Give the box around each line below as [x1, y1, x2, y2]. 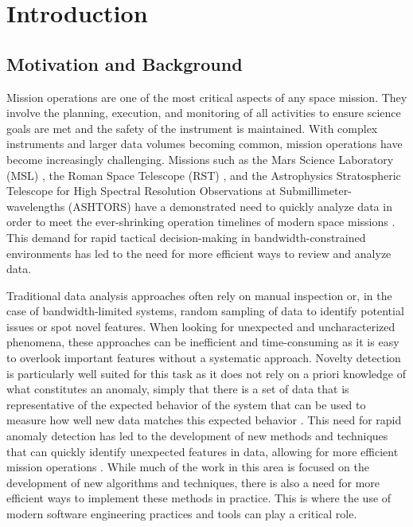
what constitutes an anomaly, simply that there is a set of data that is [6, 381, 349, 397]
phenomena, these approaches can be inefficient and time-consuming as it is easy [6, 334, 399, 350]
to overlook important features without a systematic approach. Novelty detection [6, 349, 401, 366]
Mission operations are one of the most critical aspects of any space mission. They [6, 88, 407, 105]
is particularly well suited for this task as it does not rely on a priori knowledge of [6, 365, 406, 381]
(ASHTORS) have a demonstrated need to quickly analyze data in [68, 197, 392, 214]
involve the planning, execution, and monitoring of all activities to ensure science [6, 104, 401, 121]
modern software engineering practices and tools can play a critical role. [6, 506, 357, 522]
